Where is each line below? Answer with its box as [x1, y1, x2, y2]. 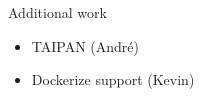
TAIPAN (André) [31, 35, 139, 56]
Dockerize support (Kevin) [31, 69, 195, 90]
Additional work [8, 2, 107, 22]
